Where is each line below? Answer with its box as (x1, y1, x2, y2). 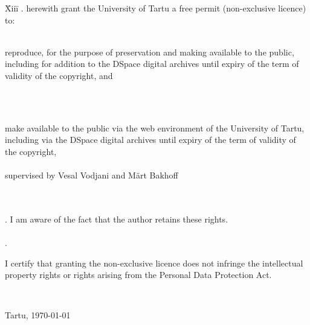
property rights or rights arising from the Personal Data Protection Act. (5, 268, 272, 281)
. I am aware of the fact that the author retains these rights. (5, 212, 228, 225)
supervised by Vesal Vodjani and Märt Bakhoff (5, 169, 178, 181)
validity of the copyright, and (5, 69, 113, 81)
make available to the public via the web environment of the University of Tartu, (5, 121, 305, 134)
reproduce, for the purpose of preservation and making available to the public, (5, 45, 294, 58)
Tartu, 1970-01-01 (5, 309, 71, 321)
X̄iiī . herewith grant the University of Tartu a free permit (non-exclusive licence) (5, 2, 306, 14)
